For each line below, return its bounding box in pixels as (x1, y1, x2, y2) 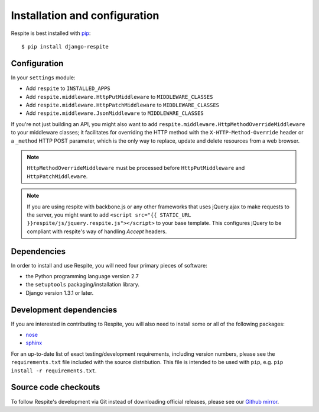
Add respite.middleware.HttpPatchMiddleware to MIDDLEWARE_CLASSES (25, 101, 220, 109)
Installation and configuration (11, 9, 159, 22)
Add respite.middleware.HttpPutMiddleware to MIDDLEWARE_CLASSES (25, 93, 213, 100)
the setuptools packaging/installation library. (25, 281, 140, 288)
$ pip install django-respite (21, 43, 109, 50)
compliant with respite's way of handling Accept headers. (27, 228, 167, 235)
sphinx (25, 339, 43, 346)
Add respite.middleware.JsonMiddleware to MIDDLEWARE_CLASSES (25, 110, 204, 117)
